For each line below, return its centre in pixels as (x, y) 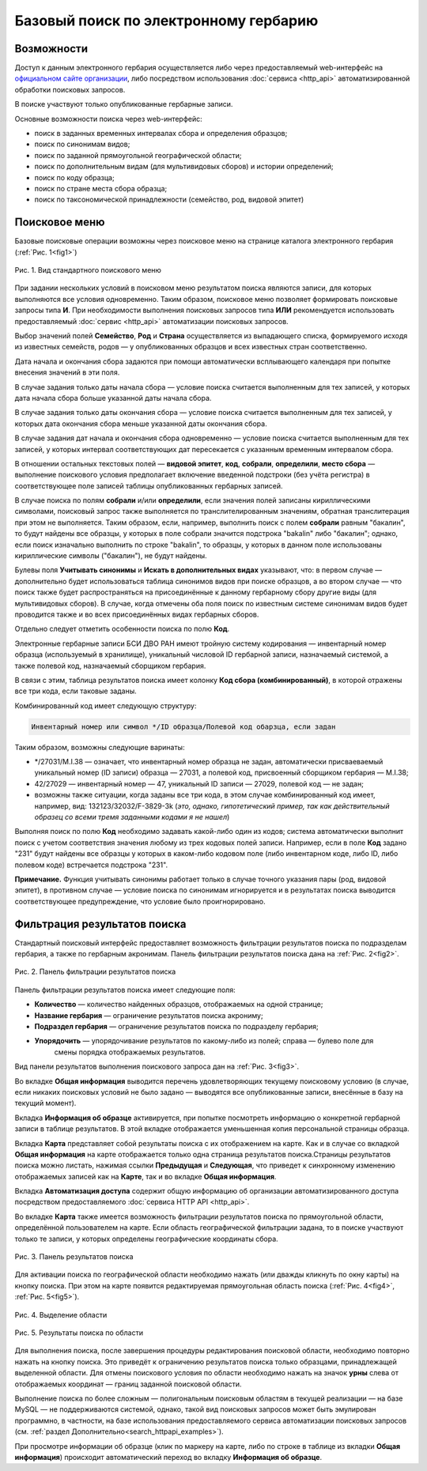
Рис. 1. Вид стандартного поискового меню (88, 270)
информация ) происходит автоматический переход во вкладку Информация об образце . (168, 1457)
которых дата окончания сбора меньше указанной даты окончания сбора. (141, 424)
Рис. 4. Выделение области (61, 1314)
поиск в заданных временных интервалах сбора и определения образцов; (161, 134)
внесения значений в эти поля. (67, 372)
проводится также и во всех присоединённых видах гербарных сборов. (137, 614)
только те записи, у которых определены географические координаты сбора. (146, 1239)
